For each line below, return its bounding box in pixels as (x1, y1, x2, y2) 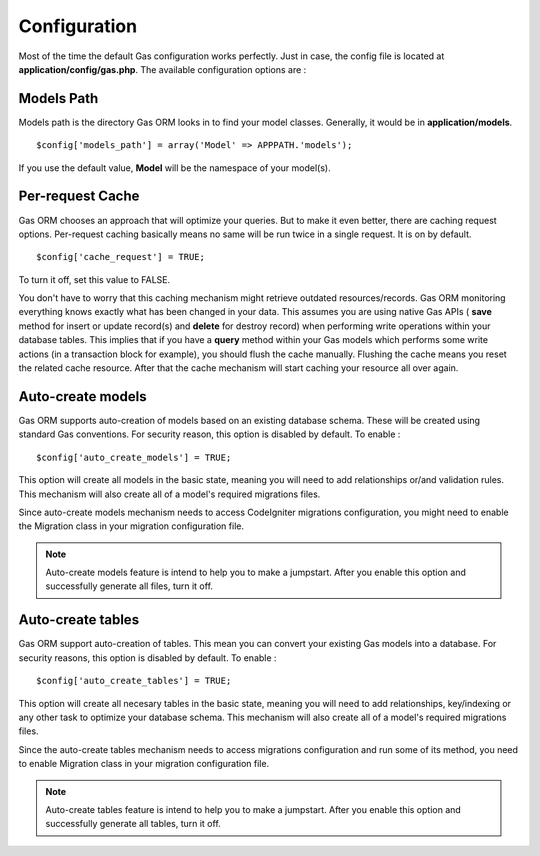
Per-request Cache (18, 188, 140, 205)
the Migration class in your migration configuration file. (18, 520, 245, 532)
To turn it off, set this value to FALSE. (18, 273, 170, 285)
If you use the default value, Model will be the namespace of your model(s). (18, 161, 331, 174)
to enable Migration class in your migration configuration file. (18, 758, 270, 770)
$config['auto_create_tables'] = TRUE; (36, 675, 232, 687)
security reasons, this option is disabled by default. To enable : (18, 651, 277, 664)
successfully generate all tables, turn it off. (45, 818, 222, 830)
